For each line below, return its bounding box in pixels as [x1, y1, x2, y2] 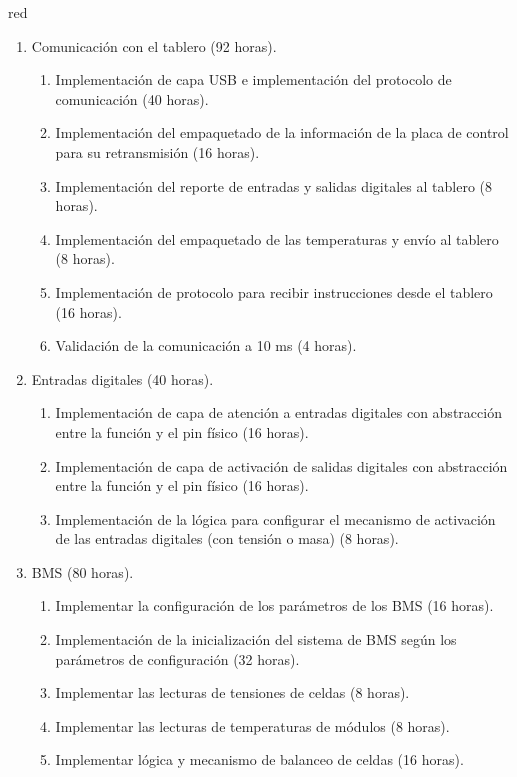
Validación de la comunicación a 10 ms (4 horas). [55, 335, 357, 356]
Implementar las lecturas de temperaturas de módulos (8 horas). [55, 715, 450, 736]
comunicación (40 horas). [55, 88, 209, 109]
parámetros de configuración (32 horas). [55, 648, 300, 669]
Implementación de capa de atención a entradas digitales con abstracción [55, 402, 502, 423]
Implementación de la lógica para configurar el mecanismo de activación [55, 508, 496, 529]
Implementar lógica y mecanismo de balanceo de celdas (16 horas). [55, 749, 464, 770]
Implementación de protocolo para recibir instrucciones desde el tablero [55, 281, 493, 302]
